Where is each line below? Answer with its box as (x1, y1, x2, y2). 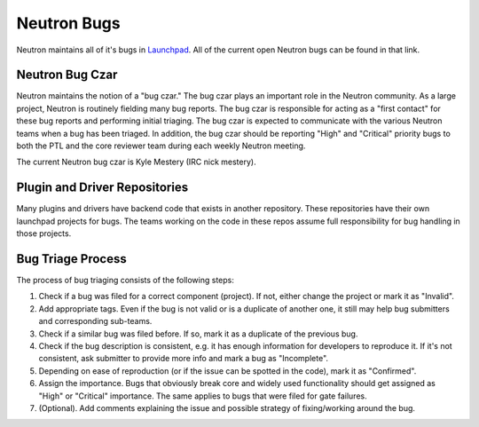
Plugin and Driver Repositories (16, 180, 189, 195)
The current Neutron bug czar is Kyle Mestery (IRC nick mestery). (16, 156, 256, 168)
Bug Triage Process (16, 251, 128, 266)
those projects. (16, 228, 72, 239)
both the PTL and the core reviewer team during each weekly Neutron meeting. (16, 140, 306, 151)
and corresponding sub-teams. (38, 316, 153, 327)
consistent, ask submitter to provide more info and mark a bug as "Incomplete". (38, 353, 328, 364)
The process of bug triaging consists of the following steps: (16, 275, 234, 285)
